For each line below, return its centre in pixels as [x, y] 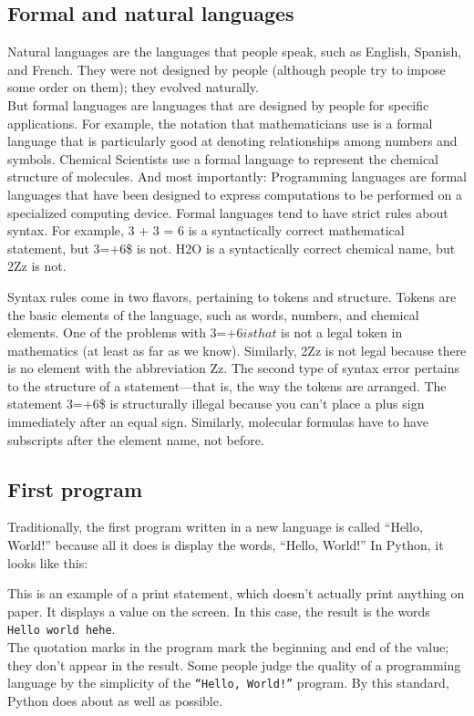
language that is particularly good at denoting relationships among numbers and [232, 141]
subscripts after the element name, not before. [136, 439]
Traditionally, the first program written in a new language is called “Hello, [215, 527]
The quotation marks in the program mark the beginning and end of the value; [228, 647]
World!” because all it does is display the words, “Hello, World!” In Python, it [226, 545]
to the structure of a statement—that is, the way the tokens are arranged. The [227, 385]
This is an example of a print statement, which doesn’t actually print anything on [236, 593]
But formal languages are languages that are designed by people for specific [218, 104]
